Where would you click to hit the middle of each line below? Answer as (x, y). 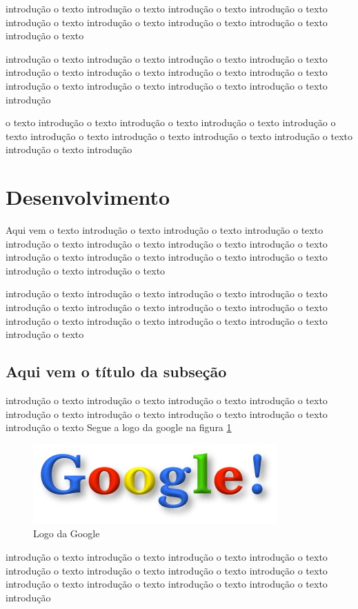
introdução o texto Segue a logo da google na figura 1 (119, 427)
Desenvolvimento (88, 197)
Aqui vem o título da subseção (116, 371)
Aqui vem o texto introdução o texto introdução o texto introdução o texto (165, 230)
